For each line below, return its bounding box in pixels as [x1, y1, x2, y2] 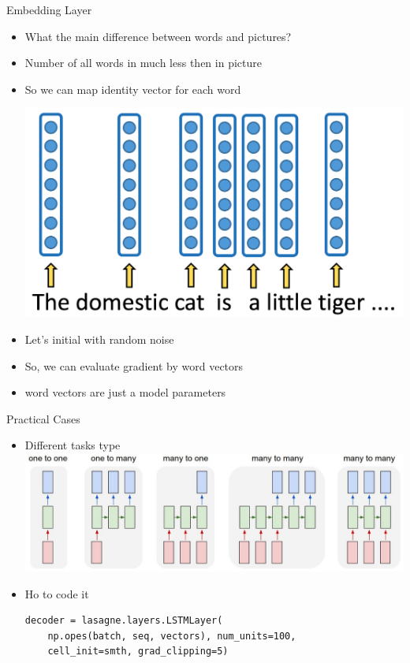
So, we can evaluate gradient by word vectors [24, 357, 244, 374]
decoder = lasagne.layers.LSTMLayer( [24, 615, 223, 627]
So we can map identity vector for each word [24, 80, 241, 97]
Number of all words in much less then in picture [24, 54, 262, 71]
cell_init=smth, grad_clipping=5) [47, 646, 229, 657]
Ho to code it [24, 585, 89, 602]
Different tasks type [24, 437, 121, 453]
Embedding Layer [6, 2, 92, 17]
